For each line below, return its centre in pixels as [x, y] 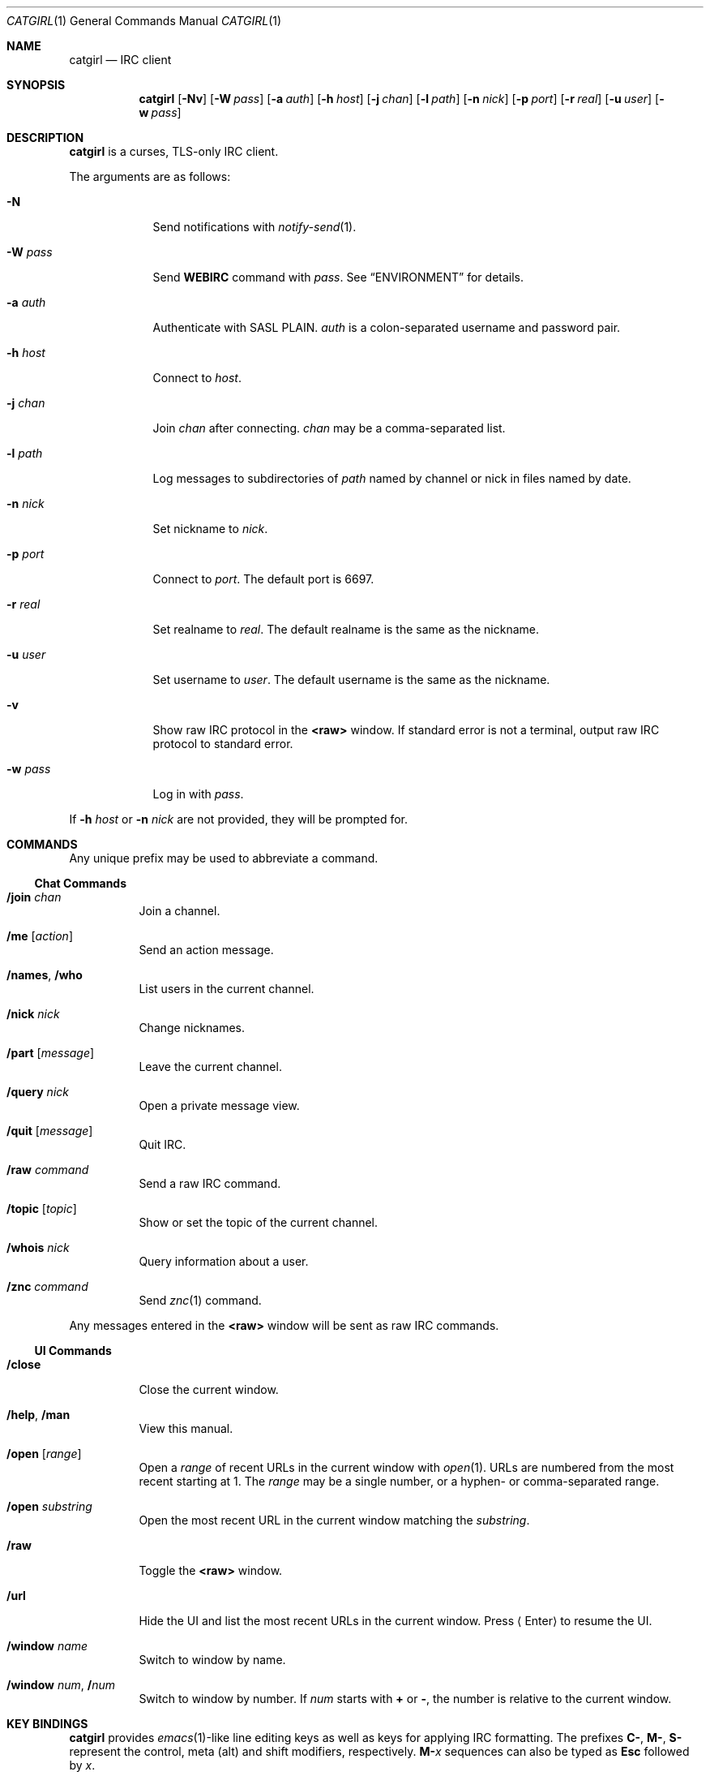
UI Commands [73, 1351]
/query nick [38, 1092]
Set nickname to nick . [210, 529]
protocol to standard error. [223, 744]
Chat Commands [81, 883]
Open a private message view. [219, 1105]
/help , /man [38, 1415]
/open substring [49, 1506]
